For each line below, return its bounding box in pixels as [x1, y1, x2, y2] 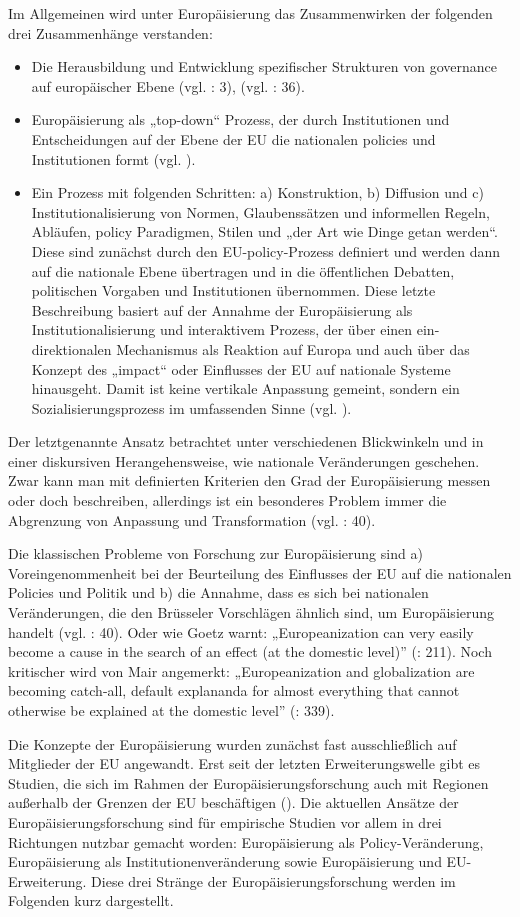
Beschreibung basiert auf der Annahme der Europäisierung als [31, 299, 413, 320]
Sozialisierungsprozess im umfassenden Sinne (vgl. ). [31, 397, 352, 418]
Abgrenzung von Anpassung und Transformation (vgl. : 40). [8, 509, 376, 530]
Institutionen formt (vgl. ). [31, 148, 196, 169]
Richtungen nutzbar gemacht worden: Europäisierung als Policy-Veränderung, [8, 831, 484, 852]
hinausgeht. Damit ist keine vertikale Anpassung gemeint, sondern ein [31, 378, 460, 399]
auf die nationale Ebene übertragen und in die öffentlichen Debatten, [31, 260, 455, 281]
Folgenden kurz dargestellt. [8, 890, 174, 911]
